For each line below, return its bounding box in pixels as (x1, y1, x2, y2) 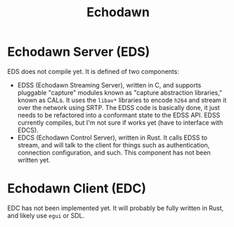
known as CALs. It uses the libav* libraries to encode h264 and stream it (17, 96, 227, 104)
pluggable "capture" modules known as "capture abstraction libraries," (17, 88, 223, 97)
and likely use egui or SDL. (7, 211, 85, 219)
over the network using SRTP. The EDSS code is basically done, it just (17, 103, 220, 111)
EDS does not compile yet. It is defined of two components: (7, 67, 179, 75)
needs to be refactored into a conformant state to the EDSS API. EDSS (17, 111, 221, 119)
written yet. (17, 156, 51, 164)
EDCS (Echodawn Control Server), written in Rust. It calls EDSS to (17, 133, 208, 142)
